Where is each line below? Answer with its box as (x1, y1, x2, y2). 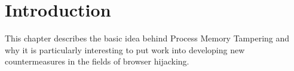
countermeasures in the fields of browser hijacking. (5, 55, 189, 67)
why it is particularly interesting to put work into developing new (5, 43, 245, 56)
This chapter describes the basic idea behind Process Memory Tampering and (5, 32, 290, 44)
